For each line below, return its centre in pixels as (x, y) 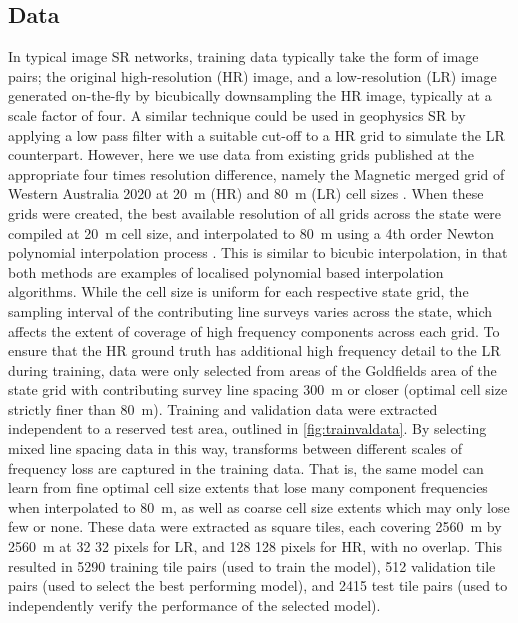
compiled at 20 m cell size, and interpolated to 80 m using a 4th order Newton (251, 232)
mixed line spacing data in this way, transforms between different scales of (235, 448)
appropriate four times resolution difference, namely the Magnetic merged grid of (256, 173)
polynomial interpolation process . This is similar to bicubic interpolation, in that (258, 252)
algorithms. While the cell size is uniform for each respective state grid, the (238, 291)
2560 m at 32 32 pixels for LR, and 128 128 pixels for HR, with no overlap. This (255, 546)
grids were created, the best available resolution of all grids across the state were (255, 212)
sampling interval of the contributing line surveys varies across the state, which (250, 310)
